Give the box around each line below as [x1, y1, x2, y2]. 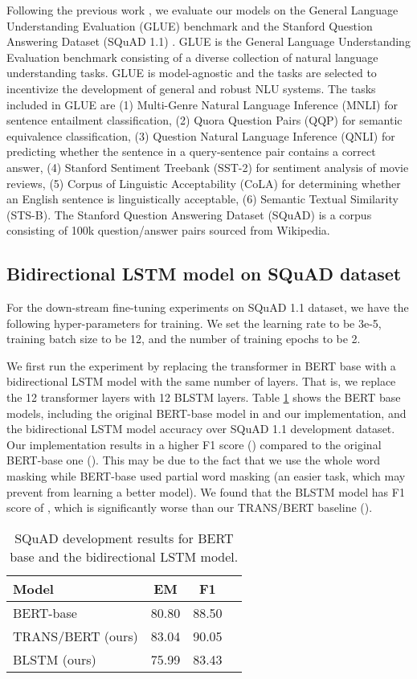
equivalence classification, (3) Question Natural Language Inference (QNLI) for [6, 127, 395, 144]
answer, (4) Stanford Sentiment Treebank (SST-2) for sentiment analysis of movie [6, 158, 409, 175]
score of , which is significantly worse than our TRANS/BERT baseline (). [6, 499, 373, 516]
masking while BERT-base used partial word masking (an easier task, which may [6, 468, 406, 485]
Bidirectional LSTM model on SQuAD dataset [6, 261, 402, 286]
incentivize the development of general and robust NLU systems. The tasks [6, 80, 376, 96]
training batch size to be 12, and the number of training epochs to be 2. [6, 330, 361, 347]
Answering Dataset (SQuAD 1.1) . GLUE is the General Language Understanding [6, 33, 411, 50]
